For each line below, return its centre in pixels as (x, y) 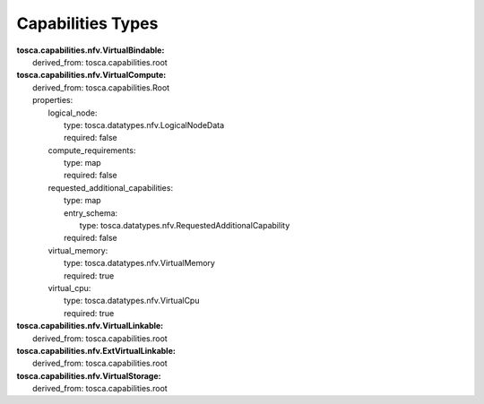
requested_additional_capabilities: (111, 187)
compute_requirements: (92, 150)
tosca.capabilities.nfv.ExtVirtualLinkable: (96, 350)
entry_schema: (91, 213)
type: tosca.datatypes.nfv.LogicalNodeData (144, 125)
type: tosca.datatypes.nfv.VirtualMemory (139, 263)
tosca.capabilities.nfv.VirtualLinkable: (90, 326)
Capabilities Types (87, 23)
